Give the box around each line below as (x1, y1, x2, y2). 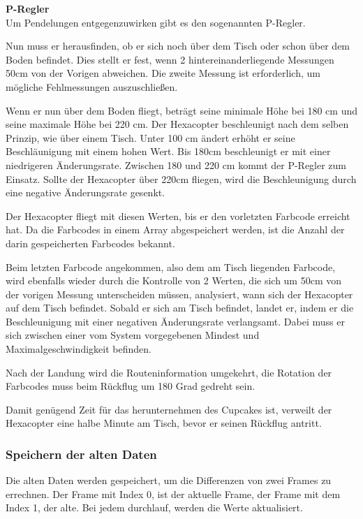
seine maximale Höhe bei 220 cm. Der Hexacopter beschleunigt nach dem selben (6, 117, 349, 131)
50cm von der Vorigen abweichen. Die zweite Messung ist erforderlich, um (6, 66, 320, 80)
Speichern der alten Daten (6, 445, 157, 462)
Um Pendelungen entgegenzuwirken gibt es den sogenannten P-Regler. (6, 15, 306, 29)
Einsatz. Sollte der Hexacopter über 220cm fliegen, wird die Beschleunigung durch (6, 171, 357, 186)
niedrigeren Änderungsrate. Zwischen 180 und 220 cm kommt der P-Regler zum (6, 157, 347, 172)
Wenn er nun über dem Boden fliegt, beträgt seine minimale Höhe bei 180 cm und (6, 103, 357, 117)
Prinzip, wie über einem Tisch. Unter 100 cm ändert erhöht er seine (6, 130, 295, 145)
